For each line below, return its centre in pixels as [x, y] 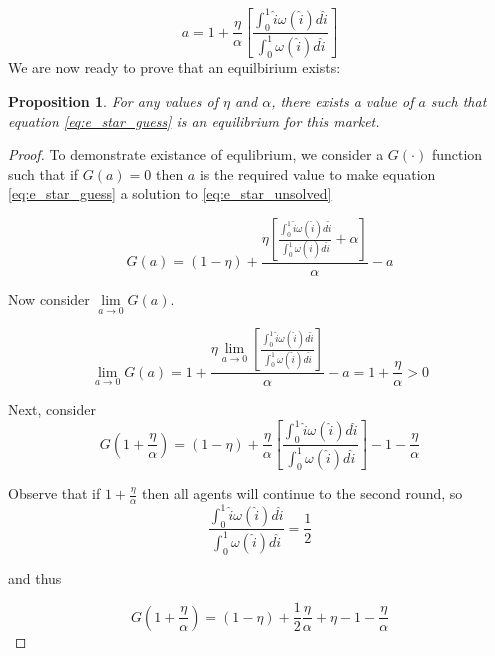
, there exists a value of [342, 101]
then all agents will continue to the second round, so [302, 493]
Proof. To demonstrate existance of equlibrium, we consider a [196, 154]
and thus [35, 577]
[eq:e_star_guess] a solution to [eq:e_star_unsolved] [170, 193]
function [457, 154]
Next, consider [52, 409]
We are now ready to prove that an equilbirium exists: [174, 67]
